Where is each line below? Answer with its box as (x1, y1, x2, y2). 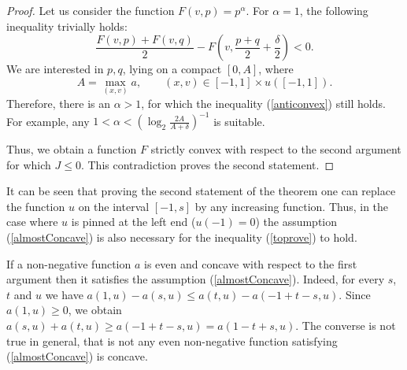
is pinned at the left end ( (71, 213, 196, 230)
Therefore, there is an (6, 95, 111, 111)
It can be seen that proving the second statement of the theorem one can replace (6, 183, 396, 199)
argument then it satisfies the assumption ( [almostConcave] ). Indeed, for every (6, 271, 385, 287)
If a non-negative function (6, 255, 131, 272)
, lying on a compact (122, 61, 222, 77)
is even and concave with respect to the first (144, 255, 357, 272)
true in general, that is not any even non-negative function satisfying (6, 332, 338, 349)
